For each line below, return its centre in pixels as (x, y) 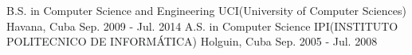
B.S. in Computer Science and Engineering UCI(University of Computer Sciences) (206, 10)
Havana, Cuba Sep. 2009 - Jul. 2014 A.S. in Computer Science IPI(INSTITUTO (202, 26)
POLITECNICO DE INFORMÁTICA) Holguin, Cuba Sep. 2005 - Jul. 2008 (192, 41)
